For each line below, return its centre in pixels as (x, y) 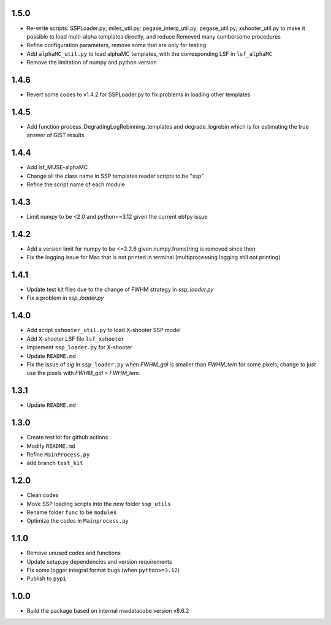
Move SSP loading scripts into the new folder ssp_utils (99, 504)
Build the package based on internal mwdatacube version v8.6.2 (108, 611)
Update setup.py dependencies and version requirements (99, 561)
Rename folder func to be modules (72, 512)
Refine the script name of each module (76, 184)
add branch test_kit (55, 463)
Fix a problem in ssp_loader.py (65, 298)
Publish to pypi (47, 578)
